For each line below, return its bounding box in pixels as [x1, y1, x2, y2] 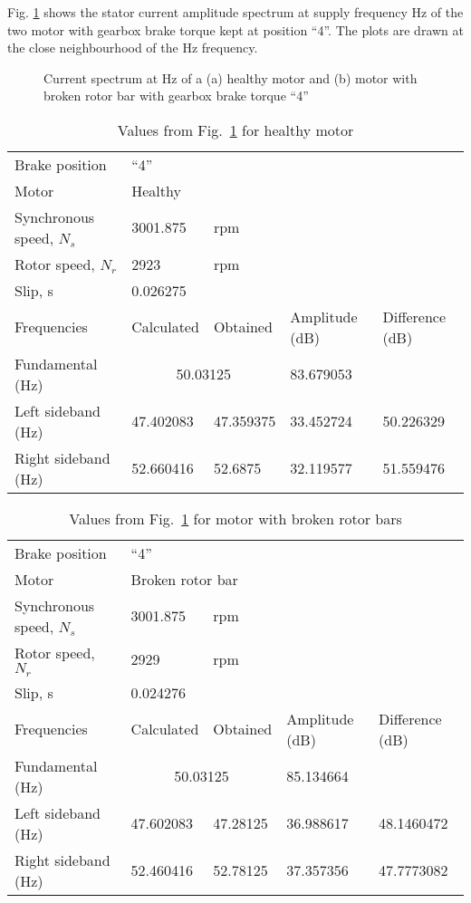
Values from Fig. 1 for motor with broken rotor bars [69, 507, 402, 529]
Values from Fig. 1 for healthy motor [117, 119, 354, 140]
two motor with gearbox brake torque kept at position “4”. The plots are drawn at [7, 20, 464, 39]
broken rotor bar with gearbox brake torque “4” [43, 86, 309, 105]
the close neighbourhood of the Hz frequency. [7, 38, 258, 57]
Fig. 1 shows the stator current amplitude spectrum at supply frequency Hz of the [7, 3, 464, 21]
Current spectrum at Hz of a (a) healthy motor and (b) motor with [43, 68, 418, 87]
